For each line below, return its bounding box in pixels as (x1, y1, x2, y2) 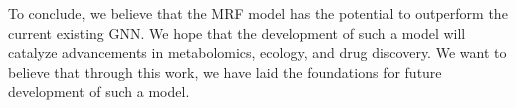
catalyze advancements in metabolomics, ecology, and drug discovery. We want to (8, 42, 507, 63)
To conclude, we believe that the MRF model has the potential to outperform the (8, 3, 508, 23)
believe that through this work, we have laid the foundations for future (8, 61, 442, 82)
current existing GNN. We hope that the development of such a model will (8, 22, 466, 43)
